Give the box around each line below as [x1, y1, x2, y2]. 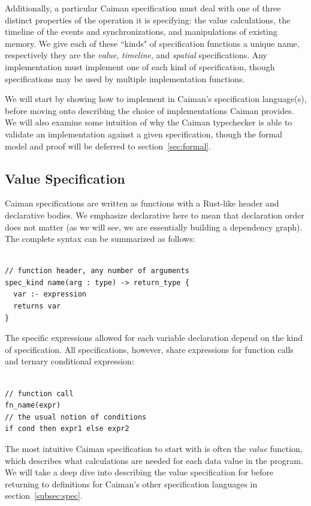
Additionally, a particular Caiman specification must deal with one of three [5, 2, 281, 14]
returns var [13, 302, 61, 311]
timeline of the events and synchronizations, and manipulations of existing [5, 25, 277, 38]
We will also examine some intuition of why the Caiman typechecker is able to [5, 116, 292, 128]
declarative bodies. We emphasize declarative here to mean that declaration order [5, 208, 304, 221]
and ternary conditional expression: [5, 355, 134, 367]
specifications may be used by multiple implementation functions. [5, 72, 245, 85]
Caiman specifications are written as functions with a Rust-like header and [5, 197, 279, 209]
